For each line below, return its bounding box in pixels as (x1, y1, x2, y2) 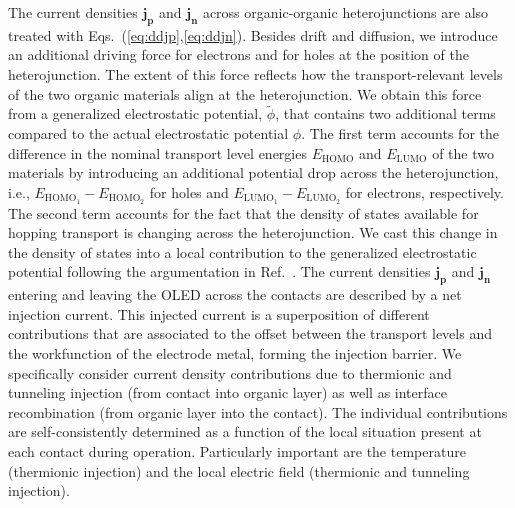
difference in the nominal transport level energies (8, 142, 307, 163)
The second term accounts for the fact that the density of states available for (8, 202, 479, 223)
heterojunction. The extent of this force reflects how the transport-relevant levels (8, 63, 503, 84)
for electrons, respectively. (345, 181, 504, 202)
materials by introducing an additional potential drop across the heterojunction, (8, 162, 499, 183)
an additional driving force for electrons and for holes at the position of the (8, 44, 469, 65)
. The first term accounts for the (301, 122, 499, 143)
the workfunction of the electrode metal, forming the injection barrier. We (8, 342, 462, 363)
